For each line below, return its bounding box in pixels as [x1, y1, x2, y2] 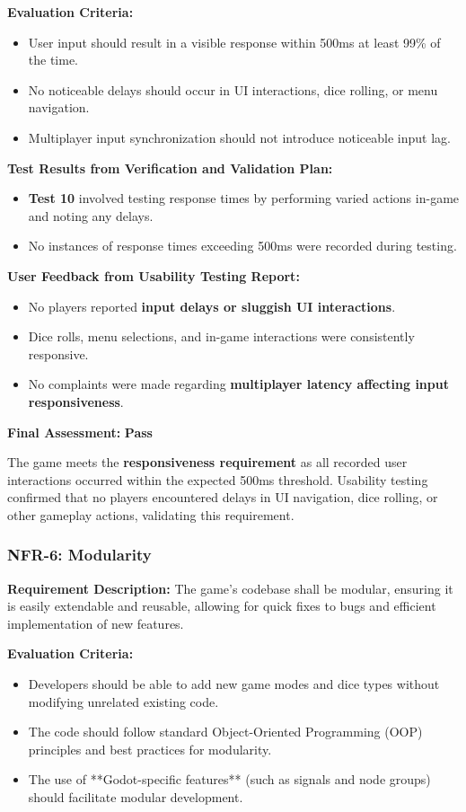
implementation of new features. [7, 613, 184, 632]
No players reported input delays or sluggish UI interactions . [28, 296, 396, 315]
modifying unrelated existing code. [28, 692, 219, 710]
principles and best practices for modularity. [28, 739, 272, 758]
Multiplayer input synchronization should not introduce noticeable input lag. [28, 128, 451, 146]
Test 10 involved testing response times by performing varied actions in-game [28, 189, 460, 207]
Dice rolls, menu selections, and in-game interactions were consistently [28, 327, 415, 346]
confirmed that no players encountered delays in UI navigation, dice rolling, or [7, 488, 438, 507]
